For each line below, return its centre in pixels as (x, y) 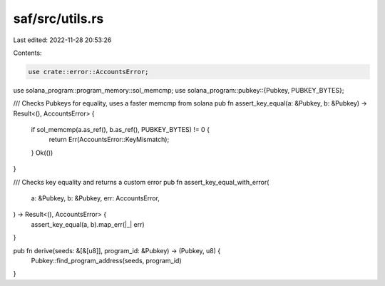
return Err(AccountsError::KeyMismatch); (109, 140)
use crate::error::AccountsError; (88, 72)
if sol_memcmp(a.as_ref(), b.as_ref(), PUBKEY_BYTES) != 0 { (120, 130)
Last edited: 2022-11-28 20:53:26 (62, 40)
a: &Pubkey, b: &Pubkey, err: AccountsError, (96, 198)
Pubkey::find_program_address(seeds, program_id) (106, 260)
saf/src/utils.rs (58, 19)
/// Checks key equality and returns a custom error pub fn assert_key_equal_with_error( (141, 182)
